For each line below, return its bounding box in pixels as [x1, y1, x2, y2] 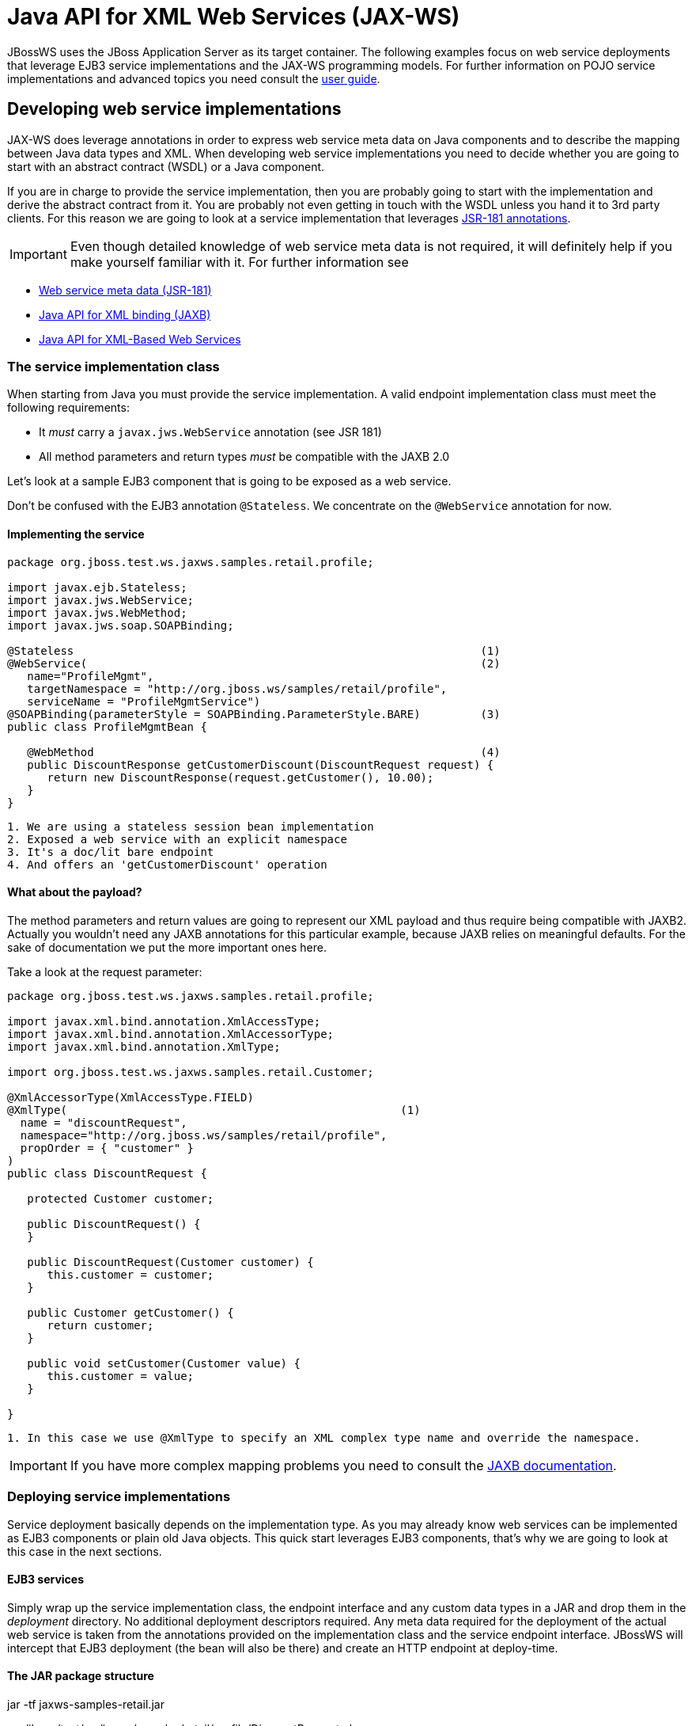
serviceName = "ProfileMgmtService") [27, 694, 261, 708]
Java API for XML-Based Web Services [39, 332, 241, 346]
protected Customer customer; [27, 1192, 214, 1205]
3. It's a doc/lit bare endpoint [7, 845, 214, 858]
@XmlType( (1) [7, 1103, 421, 1116]
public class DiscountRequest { [7, 1166, 207, 1180]
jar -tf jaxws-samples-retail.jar [7, 1697, 164, 1711]
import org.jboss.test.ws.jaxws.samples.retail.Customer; [7, 1065, 374, 1078]
